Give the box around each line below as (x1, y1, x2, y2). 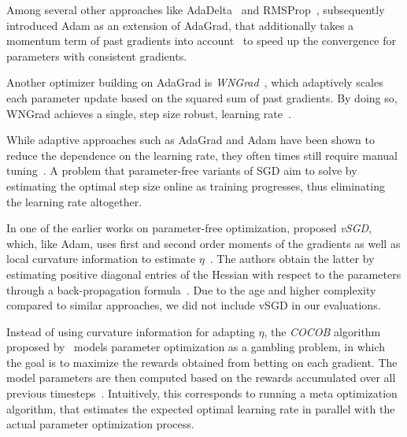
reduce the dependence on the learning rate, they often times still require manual (6, 146, 398, 163)
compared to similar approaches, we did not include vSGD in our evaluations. (6, 297, 381, 313)
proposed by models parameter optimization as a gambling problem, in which (6, 339, 386, 355)
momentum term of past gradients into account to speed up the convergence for (6, 32, 397, 49)
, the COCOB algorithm (264, 323, 381, 339)
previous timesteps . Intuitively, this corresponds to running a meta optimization (6, 385, 398, 402)
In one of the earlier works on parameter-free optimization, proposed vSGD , (6, 220, 372, 236)
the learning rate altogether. (6, 193, 142, 209)
